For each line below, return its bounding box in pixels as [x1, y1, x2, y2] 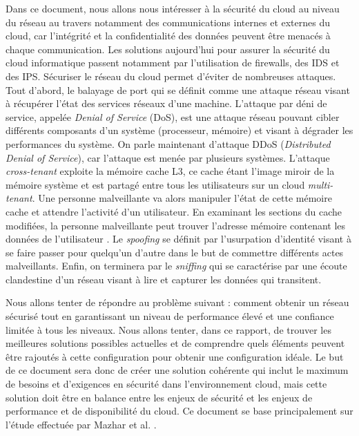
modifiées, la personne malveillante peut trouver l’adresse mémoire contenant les [6, 218, 346, 232]
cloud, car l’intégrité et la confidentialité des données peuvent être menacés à [6, 28, 331, 43]
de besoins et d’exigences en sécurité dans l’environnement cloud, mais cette [6, 377, 327, 391]
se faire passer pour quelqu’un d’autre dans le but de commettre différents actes [6, 245, 344, 259]
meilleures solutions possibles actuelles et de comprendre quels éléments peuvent [6, 336, 345, 350]
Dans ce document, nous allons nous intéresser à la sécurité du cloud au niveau [6, 1, 340, 15]
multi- [307, 177, 333, 191]
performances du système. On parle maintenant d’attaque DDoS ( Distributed [6, 136, 331, 151]
